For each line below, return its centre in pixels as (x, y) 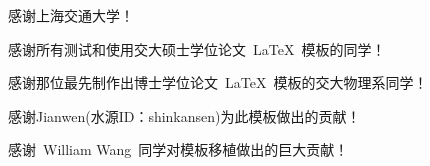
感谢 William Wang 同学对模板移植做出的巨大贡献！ (178, 149)
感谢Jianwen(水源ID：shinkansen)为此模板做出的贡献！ (184, 115)
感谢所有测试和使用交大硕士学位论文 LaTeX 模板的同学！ (197, 48)
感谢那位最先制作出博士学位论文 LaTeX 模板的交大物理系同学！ (218, 82)
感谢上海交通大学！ (71, 15)
